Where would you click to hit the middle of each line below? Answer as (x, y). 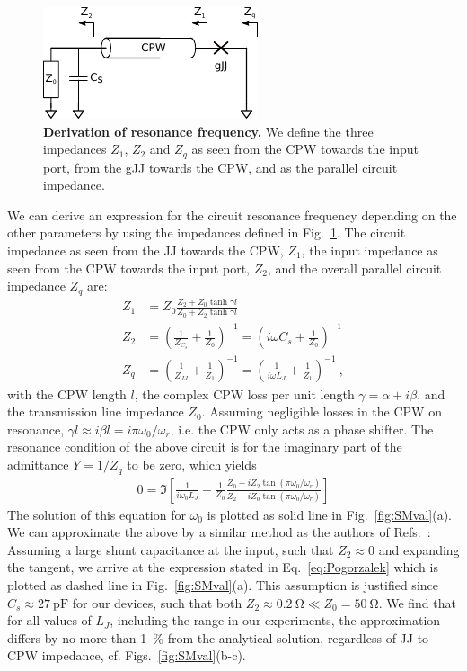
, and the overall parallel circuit (354, 268)
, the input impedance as (370, 251)
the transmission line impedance (96, 412)
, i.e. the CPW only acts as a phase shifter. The (302, 429)
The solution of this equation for (97, 514)
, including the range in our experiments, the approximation (275, 620)
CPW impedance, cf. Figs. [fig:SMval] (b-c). (127, 655)
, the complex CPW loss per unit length (244, 394)
